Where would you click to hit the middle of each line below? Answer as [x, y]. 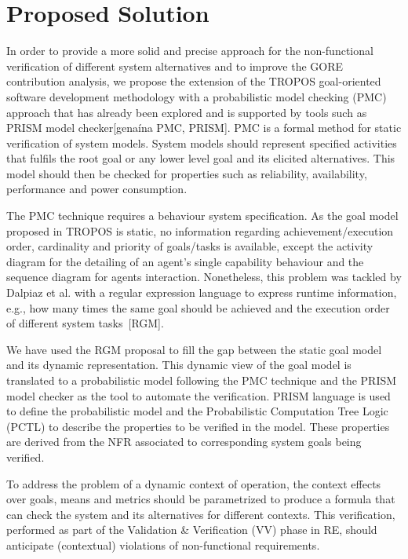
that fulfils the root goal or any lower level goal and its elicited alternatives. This [201, 158]
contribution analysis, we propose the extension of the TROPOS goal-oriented [194, 81]
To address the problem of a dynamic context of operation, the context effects [194, 483]
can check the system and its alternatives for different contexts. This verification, [201, 514]
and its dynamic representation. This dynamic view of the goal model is [179, 365]
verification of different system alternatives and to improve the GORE [175, 66]
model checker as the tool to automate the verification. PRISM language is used [199, 395]
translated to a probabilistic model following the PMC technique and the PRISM [202, 380]
